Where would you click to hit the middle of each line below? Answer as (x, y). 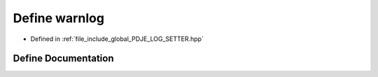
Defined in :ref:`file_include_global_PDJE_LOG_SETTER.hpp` (117, 39)
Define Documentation (63, 59)
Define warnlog (59, 18)
